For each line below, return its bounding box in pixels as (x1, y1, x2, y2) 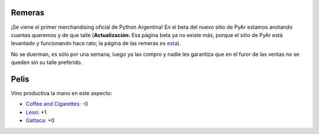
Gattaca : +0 (25, 117, 55, 124)
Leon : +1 (25, 109, 47, 116)
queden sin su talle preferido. (11, 59, 83, 66)
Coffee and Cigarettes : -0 (25, 101, 89, 108)
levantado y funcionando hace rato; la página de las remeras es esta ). (11, 40, 181, 47)
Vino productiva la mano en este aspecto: (11, 89, 112, 96)
